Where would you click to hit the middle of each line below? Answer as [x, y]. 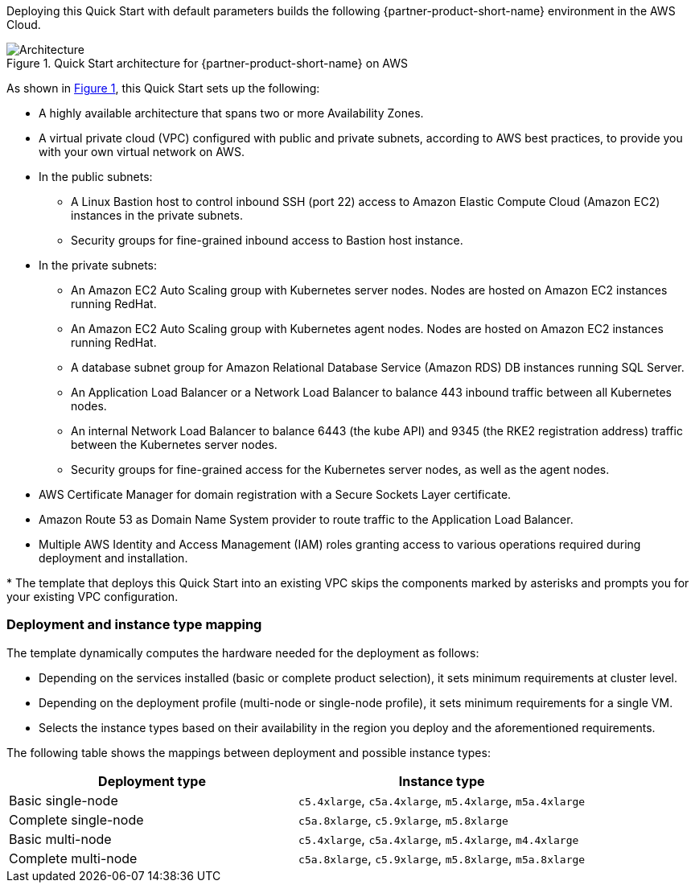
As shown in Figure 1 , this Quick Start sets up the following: [163, 88]
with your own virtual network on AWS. [142, 152]
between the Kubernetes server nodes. [174, 444]
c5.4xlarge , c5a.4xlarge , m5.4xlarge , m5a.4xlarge [442, 800]
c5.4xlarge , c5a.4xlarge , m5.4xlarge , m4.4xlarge [439, 839]
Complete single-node [76, 819]
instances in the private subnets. [157, 215]
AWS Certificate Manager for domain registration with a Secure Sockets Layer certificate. [275, 494]
